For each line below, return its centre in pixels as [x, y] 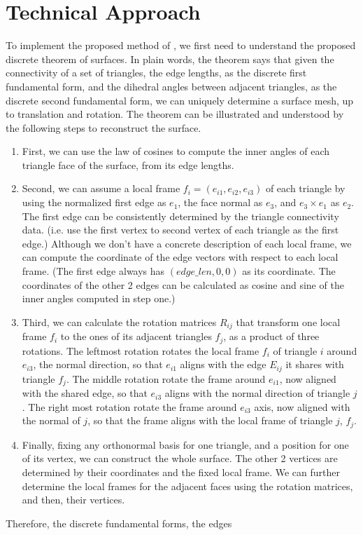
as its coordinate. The [289, 271]
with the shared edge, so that [85, 393]
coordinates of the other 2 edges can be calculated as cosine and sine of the [183, 284]
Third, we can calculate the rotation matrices [119, 321]
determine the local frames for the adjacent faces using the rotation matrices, [187, 486]
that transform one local [288, 321]
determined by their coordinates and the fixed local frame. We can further [181, 472]
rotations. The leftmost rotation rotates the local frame [141, 350]
